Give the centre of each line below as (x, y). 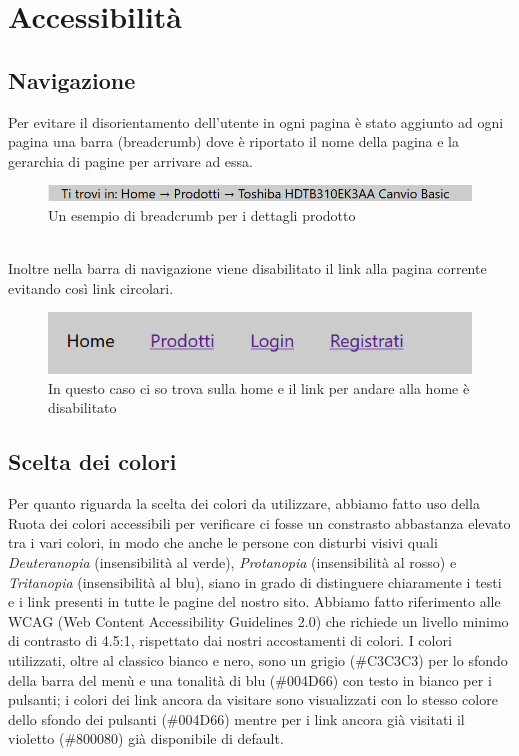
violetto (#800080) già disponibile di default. (146, 738)
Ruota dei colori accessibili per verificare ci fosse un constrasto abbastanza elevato (259, 522)
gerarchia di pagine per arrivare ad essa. (130, 160)
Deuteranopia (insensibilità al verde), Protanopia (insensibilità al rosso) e (232, 562)
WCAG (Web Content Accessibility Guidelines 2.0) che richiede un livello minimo (258, 620)
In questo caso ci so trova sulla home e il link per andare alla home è (259, 387)
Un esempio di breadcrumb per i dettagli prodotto (202, 215)
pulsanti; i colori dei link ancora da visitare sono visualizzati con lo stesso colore (253, 699)
